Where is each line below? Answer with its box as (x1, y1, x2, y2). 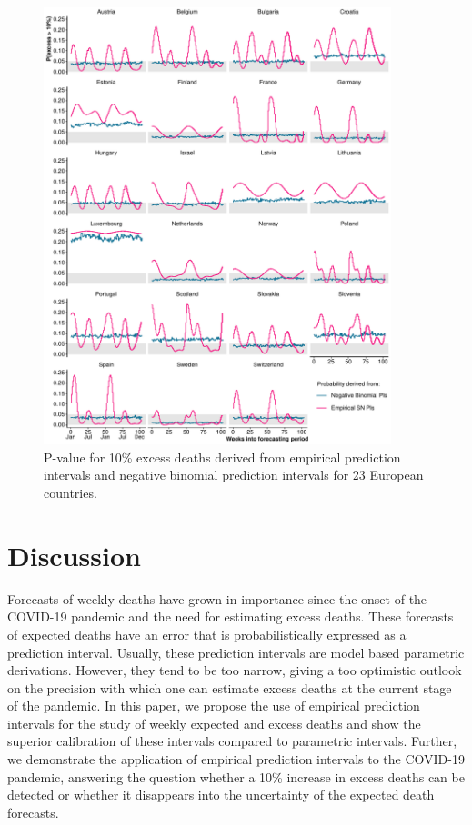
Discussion (7, 536, 141, 573)
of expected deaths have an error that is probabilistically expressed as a (7, 624, 407, 643)
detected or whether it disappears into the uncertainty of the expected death (7, 785, 435, 804)
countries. (44, 483, 97, 502)
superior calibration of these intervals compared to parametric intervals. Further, (7, 731, 457, 750)
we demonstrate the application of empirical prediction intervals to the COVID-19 (7, 750, 465, 769)
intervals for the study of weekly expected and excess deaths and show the (7, 713, 421, 732)
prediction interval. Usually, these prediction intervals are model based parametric (7, 642, 465, 661)
